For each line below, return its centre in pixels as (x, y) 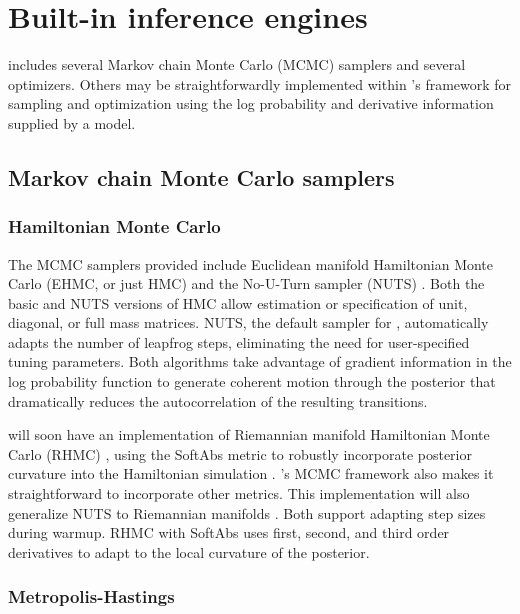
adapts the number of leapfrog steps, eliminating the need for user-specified (239, 341)
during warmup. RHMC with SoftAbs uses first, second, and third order (229, 532)
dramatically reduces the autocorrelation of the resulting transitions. (218, 400)
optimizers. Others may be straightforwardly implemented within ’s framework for (260, 83)
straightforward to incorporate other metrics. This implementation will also (239, 493)
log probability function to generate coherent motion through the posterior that (252, 381)
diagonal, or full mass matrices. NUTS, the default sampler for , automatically (248, 322)
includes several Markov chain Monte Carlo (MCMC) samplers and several (237, 64)
